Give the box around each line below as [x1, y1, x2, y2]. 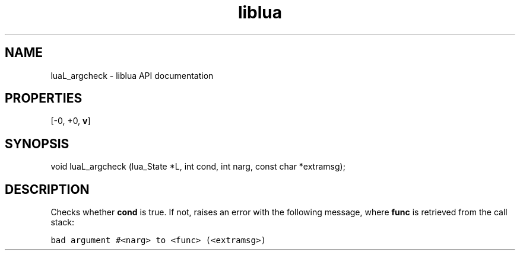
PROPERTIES [5, 91, 83, 106]
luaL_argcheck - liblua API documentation [50, 70, 214, 81]
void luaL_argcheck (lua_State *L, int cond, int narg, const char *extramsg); [50, 161, 345, 172]
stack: [50, 217, 75, 228]
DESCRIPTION [5, 181, 90, 197]
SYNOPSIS [5, 136, 69, 151]
